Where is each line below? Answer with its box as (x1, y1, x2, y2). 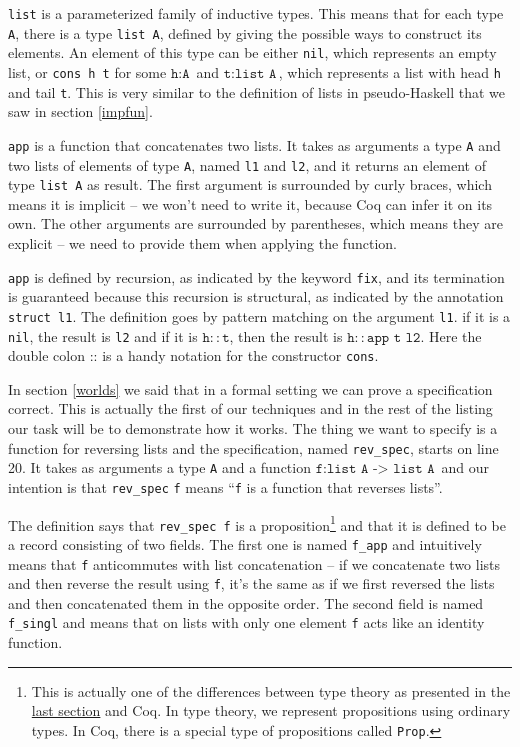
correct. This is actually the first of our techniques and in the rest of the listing (8, 398, 493, 419)
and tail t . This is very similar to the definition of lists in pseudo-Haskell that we (8, 81, 506, 102)
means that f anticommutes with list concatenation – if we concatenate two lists (8, 553, 501, 574)
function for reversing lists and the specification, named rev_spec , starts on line (8, 437, 499, 458)
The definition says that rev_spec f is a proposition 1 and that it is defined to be (8, 511, 506, 535)
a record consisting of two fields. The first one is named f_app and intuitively (8, 533, 482, 554)
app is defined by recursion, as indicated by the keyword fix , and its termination (8, 266, 505, 287)
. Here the (420, 325, 482, 346)
